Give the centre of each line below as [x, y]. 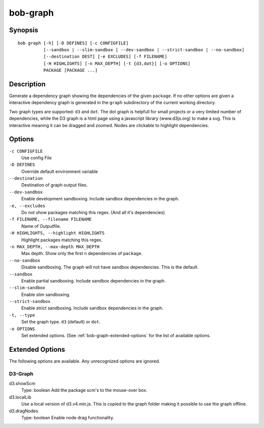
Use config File [36, 158]
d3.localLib [20, 397]
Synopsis [24, 30]
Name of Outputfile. [41, 226]
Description [27, 84]
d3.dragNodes [24, 411]
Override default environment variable [60, 171]
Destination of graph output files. [55, 185]
